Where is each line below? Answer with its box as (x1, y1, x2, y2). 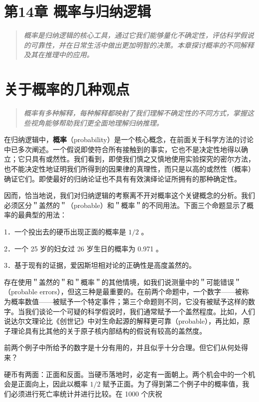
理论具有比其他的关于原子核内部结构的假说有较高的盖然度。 (10, 325, 206, 336)
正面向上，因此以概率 (17, 379, 88, 389)
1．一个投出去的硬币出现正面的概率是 (4, 226, 126, 236)
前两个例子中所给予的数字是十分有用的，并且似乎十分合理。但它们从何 (4, 342, 234, 353)
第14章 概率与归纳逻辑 (4, 1, 151, 21)
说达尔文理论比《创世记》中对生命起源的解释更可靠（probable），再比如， (4, 316, 243, 326)
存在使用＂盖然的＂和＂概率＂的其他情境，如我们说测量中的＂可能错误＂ (4, 276, 241, 287)
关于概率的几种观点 (4, 79, 130, 99)
